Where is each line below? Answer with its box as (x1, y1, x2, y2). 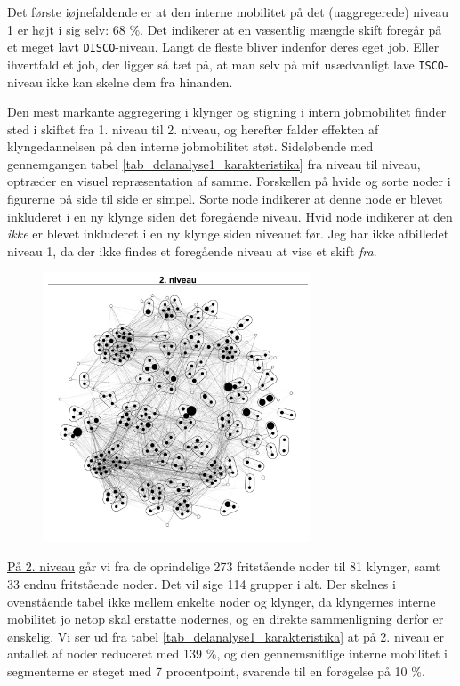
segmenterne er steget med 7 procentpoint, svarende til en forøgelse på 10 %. (7, 661, 425, 680)
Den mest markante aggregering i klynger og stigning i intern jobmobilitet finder (7, 102, 447, 121)
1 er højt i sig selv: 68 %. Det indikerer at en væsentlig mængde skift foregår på (7, 20, 442, 38)
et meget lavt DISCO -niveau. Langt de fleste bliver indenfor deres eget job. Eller (7, 37, 440, 56)
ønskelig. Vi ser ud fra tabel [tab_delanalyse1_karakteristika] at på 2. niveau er (7, 626, 444, 645)
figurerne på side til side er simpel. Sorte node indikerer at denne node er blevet (7, 190, 443, 208)
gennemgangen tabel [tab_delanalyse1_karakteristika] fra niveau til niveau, (7, 154, 421, 173)
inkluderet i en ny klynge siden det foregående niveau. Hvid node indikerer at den (7, 206, 453, 225)
